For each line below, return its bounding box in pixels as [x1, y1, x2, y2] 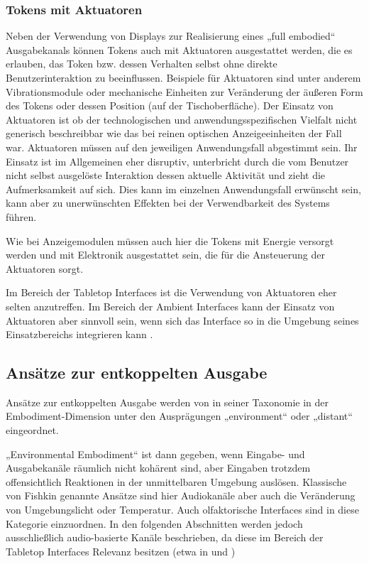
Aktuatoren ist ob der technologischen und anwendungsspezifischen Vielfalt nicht [6, 112, 358, 126]
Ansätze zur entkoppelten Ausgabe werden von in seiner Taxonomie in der [6, 394, 329, 409]
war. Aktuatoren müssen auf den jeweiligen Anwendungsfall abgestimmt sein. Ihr [6, 139, 358, 154]
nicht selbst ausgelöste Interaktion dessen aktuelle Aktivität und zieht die [6, 168, 326, 183]
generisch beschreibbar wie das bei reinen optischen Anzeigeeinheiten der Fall [6, 126, 342, 141]
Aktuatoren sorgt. [6, 261, 84, 276]
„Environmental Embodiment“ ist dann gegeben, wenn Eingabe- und [6, 446, 305, 461]
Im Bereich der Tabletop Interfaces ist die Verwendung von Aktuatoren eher [6, 285, 337, 300]
